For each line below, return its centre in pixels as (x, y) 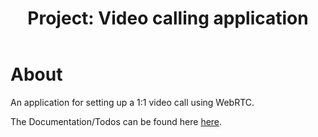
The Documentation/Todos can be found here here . (116, 121)
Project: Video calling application (168, 18)
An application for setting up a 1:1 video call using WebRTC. (132, 102)
